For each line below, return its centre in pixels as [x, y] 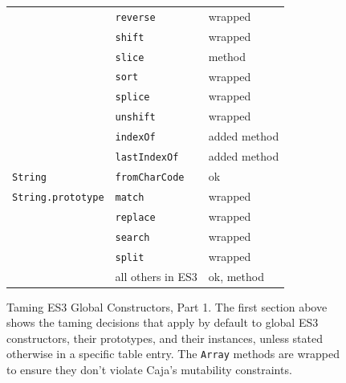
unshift [135, 118]
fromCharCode [150, 177]
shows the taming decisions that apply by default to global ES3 [163, 322]
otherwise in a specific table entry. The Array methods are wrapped [173, 354]
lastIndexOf [147, 158]
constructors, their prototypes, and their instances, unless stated [165, 338]
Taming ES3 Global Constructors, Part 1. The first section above [167, 306]
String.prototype [58, 197]
